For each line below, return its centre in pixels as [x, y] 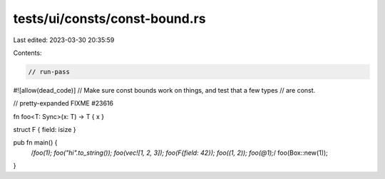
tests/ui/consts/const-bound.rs [109, 19]
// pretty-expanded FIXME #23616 [63, 103]
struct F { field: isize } [45, 130]
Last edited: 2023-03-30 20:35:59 [64, 40]
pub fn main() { [35, 143]
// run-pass [49, 72]
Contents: [27, 53]
